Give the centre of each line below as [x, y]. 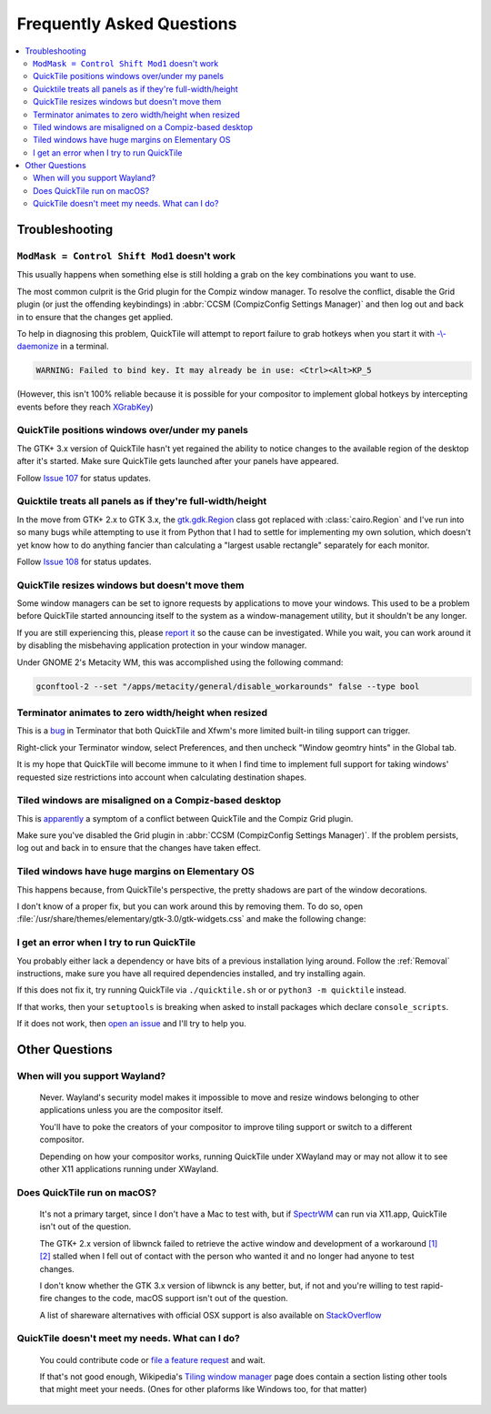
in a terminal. [85, 347]
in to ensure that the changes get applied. [95, 317]
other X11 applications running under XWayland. [129, 1169]
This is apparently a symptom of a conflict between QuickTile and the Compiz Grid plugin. [185, 818]
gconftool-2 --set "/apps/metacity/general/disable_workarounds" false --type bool [228, 686]
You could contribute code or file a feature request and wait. [152, 1359]
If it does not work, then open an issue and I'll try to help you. [131, 1024]
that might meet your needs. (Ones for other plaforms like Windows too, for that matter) [203, 1389]
